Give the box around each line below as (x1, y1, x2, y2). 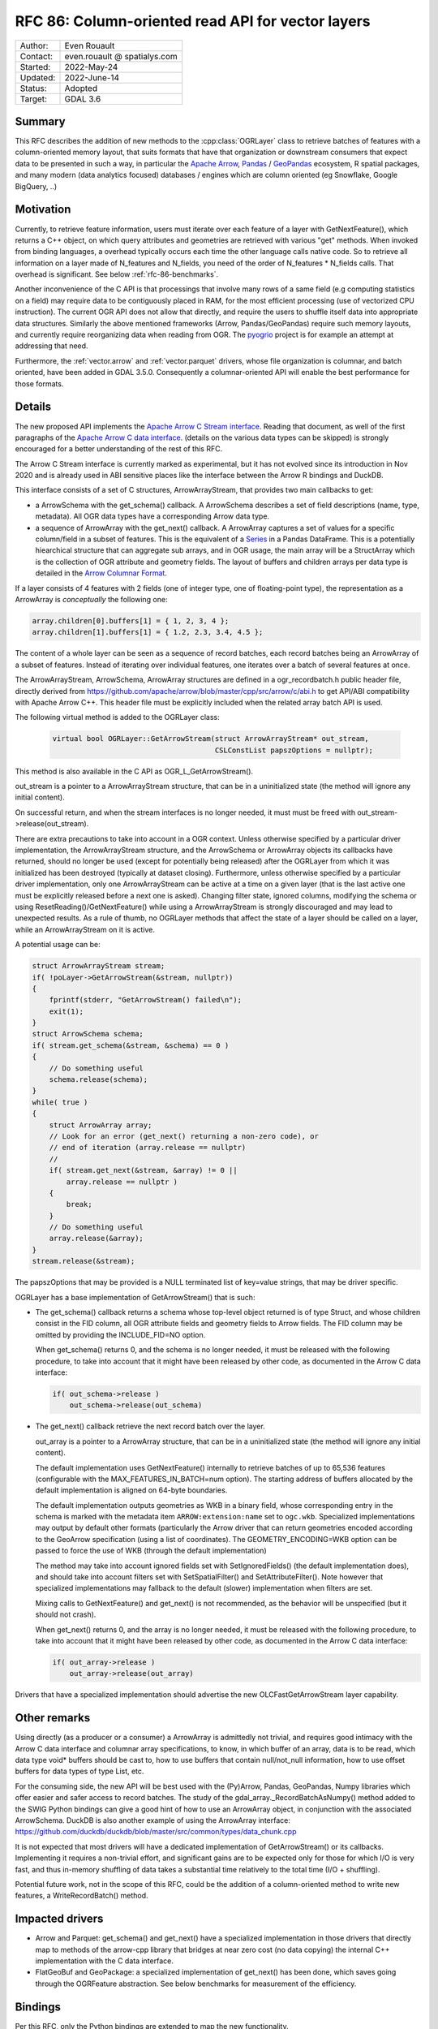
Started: (19, 61, 51, 72)
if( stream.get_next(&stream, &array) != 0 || (49, 1165, 238, 1175)
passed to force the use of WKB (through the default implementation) (35, 1546, 267, 1556)
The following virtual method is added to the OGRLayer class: (15, 713, 221, 722)
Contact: (19, 50, 53, 62)
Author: (19, 40, 49, 51)
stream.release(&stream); (32, 1256, 135, 1266)
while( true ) (32, 1097, 88, 1107)
